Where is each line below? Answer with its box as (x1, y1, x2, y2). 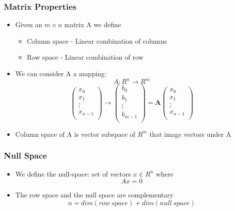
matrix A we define (64, 19, 121, 30)
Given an (15, 19, 43, 30)
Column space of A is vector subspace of (15, 129, 136, 139)
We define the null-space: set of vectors (15, 168, 131, 179)
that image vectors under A (149, 129, 231, 139)
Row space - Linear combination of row (27, 52, 143, 62)
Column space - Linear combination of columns (27, 35, 167, 46)
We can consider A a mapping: (15, 68, 107, 78)
